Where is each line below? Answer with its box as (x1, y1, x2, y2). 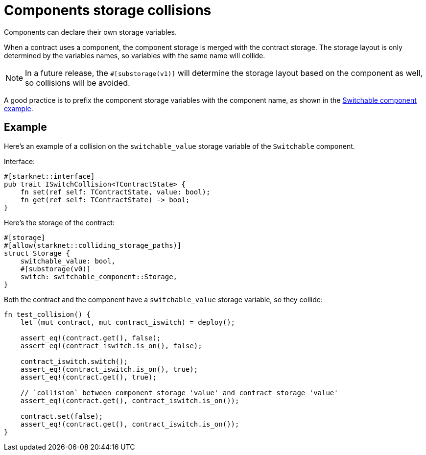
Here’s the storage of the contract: (4, 218, 115, 227)
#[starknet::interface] (4, 172, 95, 180)
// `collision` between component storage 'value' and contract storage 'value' (20, 388, 338, 397)
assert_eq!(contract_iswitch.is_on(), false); (20, 341, 202, 350)
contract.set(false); (20, 412, 103, 420)
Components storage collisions (4, 2, 212, 19)
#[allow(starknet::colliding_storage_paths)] (4, 241, 182, 249)
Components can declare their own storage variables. (4, 27, 177, 36)
